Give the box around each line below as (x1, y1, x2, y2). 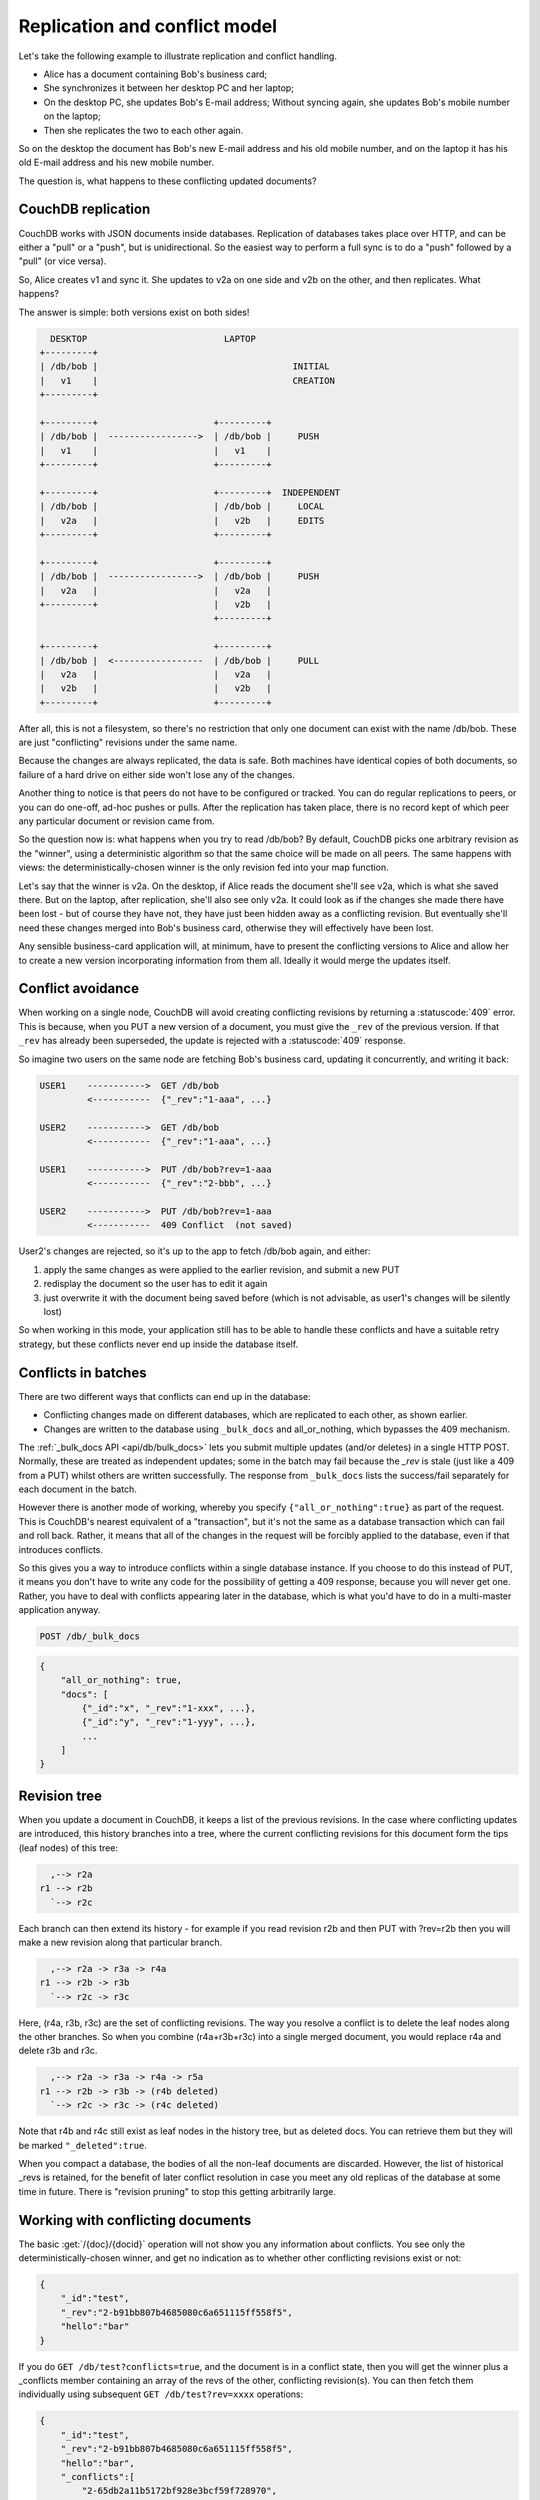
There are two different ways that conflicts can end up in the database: (18, 1390, 311, 1402)
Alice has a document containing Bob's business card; (43, 68, 268, 80)
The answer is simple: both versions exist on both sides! (18, 306, 250, 318)
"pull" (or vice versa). (18, 255, 107, 267)
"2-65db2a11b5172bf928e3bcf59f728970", (81, 2485, 277, 2497)
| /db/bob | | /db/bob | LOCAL (39, 501, 325, 512)
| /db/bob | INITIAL (39, 361, 330, 372)
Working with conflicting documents (18, 2211, 252, 2229)
